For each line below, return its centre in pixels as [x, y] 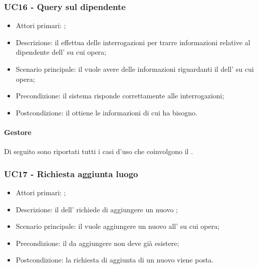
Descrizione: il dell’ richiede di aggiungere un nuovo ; [97, 209]
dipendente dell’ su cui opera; [61, 52]
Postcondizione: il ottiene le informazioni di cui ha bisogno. [106, 112]
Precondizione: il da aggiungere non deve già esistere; [97, 243]
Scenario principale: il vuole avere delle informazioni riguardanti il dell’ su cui [135, 69]
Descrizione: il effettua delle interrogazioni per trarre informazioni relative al [133, 42]
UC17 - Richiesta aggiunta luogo [71, 173]
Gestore [18, 132]
